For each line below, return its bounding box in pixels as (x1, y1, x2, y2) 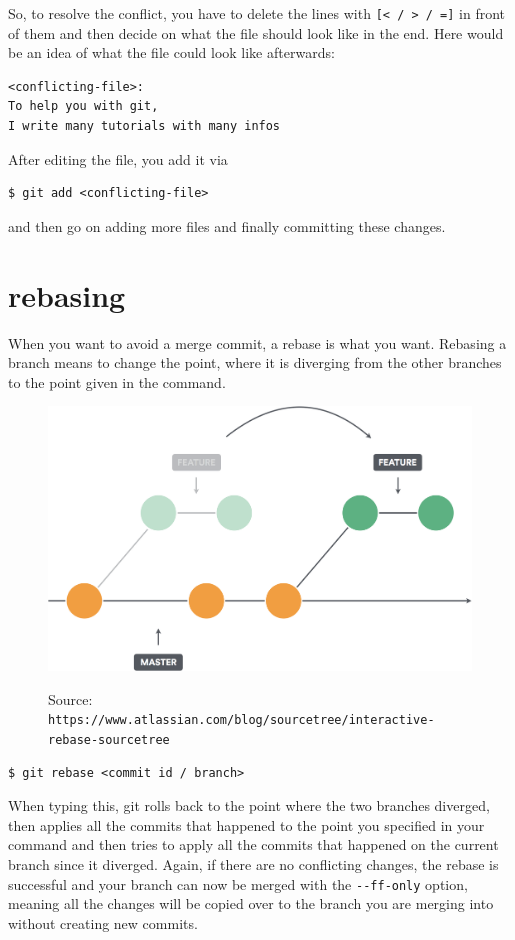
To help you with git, (8, 99, 159, 114)
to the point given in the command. (8, 371, 226, 392)
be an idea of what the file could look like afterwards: (8, 42, 335, 63)
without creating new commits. (8, 912, 198, 933)
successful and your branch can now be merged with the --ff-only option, (8, 873, 468, 894)
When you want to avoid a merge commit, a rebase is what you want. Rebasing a (8, 332, 507, 353)
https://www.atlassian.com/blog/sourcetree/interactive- (48, 713, 435, 728)
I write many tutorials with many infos (8, 119, 281, 134)
